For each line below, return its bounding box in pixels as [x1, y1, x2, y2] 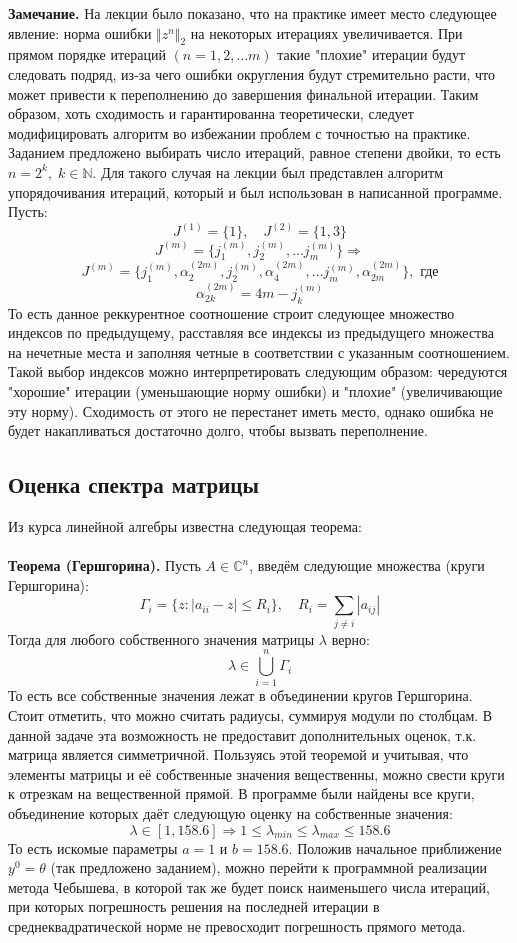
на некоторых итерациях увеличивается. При [190, 22, 463, 43]
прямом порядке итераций [8, 44, 166, 65]
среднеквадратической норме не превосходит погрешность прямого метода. [8, 915, 466, 936]
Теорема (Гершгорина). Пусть [8, 555, 201, 576]
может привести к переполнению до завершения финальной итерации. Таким [8, 83, 479, 104]
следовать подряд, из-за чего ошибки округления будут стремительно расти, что [8, 63, 495, 84]
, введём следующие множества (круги [249, 555, 485, 576]
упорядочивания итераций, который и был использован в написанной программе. [8, 181, 503, 202]
